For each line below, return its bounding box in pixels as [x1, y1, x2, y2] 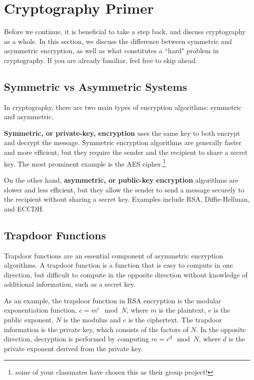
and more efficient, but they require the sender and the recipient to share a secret [4, 147, 248, 157]
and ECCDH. [4, 203, 44, 213]
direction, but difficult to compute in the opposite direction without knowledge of [4, 269, 248, 279]
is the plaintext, [159, 305, 206, 315]
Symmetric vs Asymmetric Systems [4, 79, 188, 94]
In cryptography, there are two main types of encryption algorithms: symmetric [4, 102, 242, 112]
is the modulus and [63, 315, 121, 325]
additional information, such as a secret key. [4, 279, 136, 289]
